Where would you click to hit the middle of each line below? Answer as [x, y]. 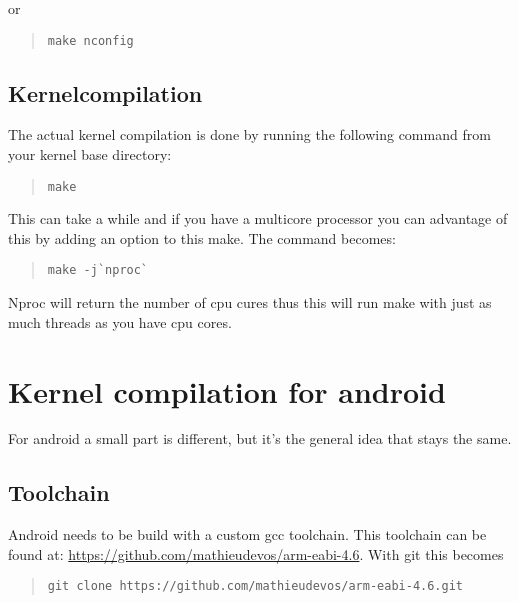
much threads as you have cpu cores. [120, 321]
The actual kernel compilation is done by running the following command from [249, 134]
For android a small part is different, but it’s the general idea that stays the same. [260, 438]
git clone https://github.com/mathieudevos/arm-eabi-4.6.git [255, 586]
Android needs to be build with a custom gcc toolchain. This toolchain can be [247, 534]
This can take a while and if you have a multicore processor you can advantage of [258, 218]
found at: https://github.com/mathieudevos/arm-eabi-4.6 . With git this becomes [256, 553]
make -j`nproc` [98, 270]
